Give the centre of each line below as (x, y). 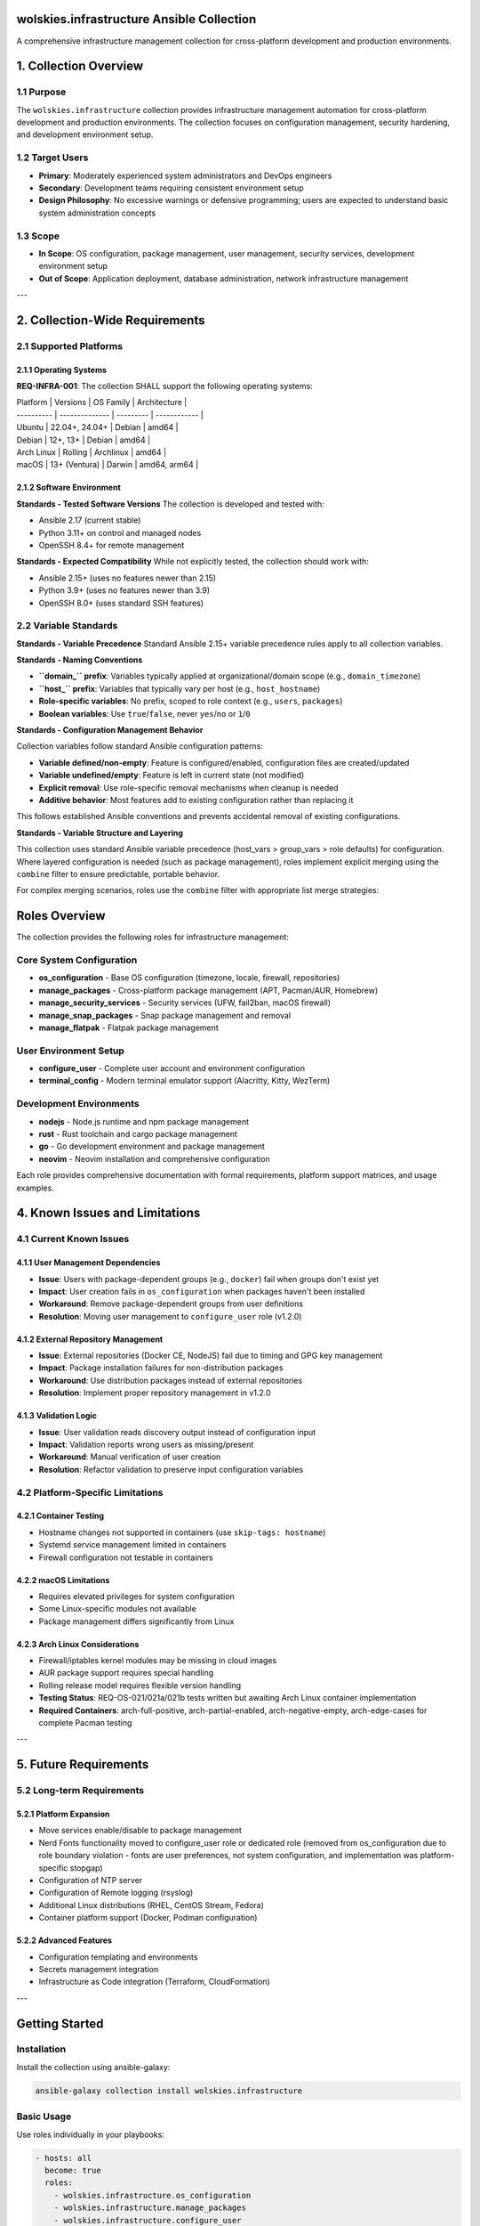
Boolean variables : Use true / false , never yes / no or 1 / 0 (144, 713)
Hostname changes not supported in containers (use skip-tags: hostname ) (182, 1532)
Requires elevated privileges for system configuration (136, 1596)
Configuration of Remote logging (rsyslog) (116, 1893)
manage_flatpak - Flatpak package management (129, 1028)
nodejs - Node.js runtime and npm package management (144, 1121)
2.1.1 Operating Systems (61, 370)
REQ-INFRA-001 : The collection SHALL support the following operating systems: (164, 386)
